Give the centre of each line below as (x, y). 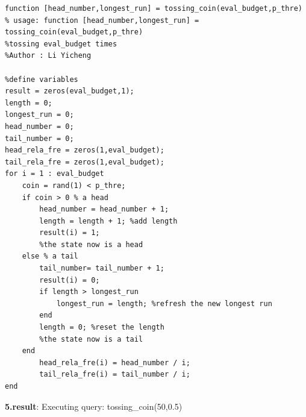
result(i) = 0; (70, 280)
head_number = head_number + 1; (104, 209)
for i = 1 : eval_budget (55, 174)
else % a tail (50, 256)
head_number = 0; (39, 126)
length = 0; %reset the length (102, 328)
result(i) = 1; (70, 233)
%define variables (42, 79)
